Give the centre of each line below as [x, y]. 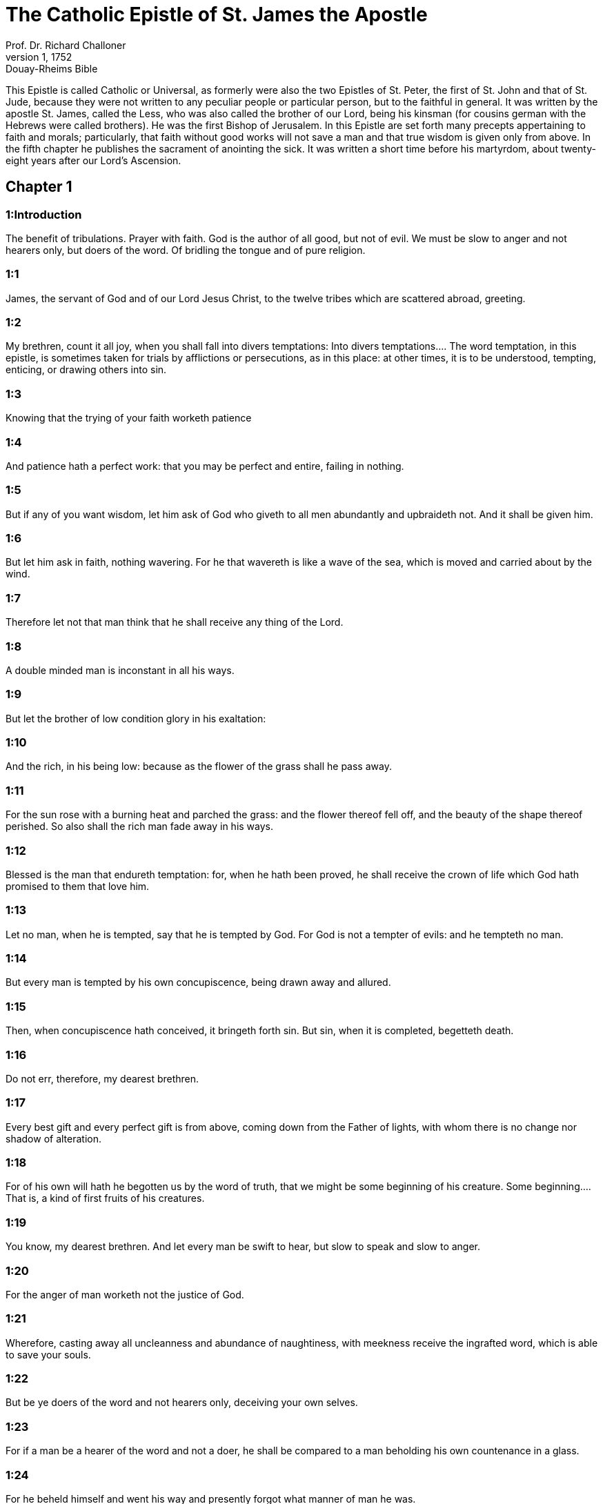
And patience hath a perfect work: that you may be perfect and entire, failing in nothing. [205, 466]
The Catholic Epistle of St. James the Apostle [217, 14]
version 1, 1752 [39, 57]
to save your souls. [48, 1354]
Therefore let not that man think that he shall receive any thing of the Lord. [175, 622]
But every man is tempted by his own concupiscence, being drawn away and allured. [198, 982]
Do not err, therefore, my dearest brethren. [102, 1078]
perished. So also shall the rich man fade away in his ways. [140, 827]
